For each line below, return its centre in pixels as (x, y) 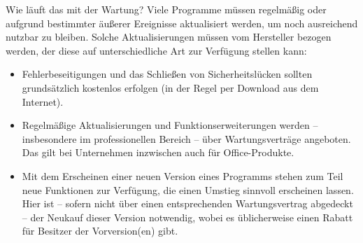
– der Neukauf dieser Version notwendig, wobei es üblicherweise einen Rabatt (187, 217)
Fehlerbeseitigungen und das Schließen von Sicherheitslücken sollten (167, 74)
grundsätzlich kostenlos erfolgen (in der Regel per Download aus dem (170, 87)
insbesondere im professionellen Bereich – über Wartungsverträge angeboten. (186, 138)
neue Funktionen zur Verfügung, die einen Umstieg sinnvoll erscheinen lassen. (188, 189)
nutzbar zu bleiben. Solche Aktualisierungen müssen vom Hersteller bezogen (169, 37)
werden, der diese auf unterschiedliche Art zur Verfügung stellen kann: (156, 50)
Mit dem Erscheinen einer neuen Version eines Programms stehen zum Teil (183, 175)
